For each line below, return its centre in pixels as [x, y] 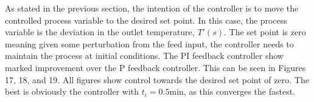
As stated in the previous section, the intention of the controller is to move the [152, 8]
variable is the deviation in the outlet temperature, [100, 32]
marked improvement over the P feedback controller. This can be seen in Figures [155, 67]
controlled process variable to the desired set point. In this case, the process [146, 20]
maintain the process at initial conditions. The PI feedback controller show [144, 56]
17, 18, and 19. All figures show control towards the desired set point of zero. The [157, 79]
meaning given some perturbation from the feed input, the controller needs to [149, 43]
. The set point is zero [265, 32]
